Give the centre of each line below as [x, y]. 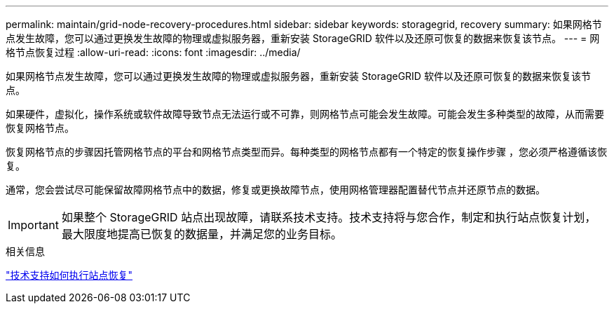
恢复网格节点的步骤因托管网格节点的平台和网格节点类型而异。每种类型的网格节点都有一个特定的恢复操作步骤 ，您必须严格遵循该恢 [306, 152]
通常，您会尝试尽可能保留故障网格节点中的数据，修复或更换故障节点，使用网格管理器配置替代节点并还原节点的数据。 [275, 190]
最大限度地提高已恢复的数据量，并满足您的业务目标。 [202, 234]
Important [33, 225]
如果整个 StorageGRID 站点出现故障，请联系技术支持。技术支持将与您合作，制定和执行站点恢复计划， [329, 217]
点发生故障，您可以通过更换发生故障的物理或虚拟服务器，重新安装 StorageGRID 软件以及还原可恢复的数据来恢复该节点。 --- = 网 [303, 38]
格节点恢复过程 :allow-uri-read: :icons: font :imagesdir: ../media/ [153, 52]
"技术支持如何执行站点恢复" [69, 275]
